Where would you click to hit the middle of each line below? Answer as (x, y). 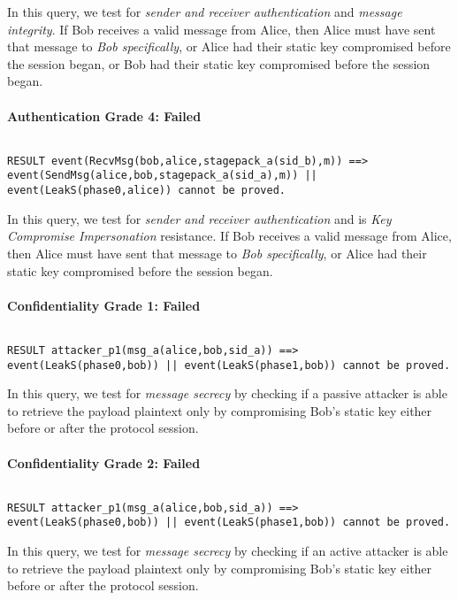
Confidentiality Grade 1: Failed (104, 305)
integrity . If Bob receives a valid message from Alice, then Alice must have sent (221, 29)
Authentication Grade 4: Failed (104, 115)
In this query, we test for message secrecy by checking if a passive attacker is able (227, 393)
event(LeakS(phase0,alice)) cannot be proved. (146, 191)
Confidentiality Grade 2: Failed (104, 462)
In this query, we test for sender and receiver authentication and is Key (199, 218)
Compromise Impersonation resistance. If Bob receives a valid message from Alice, (229, 236)
